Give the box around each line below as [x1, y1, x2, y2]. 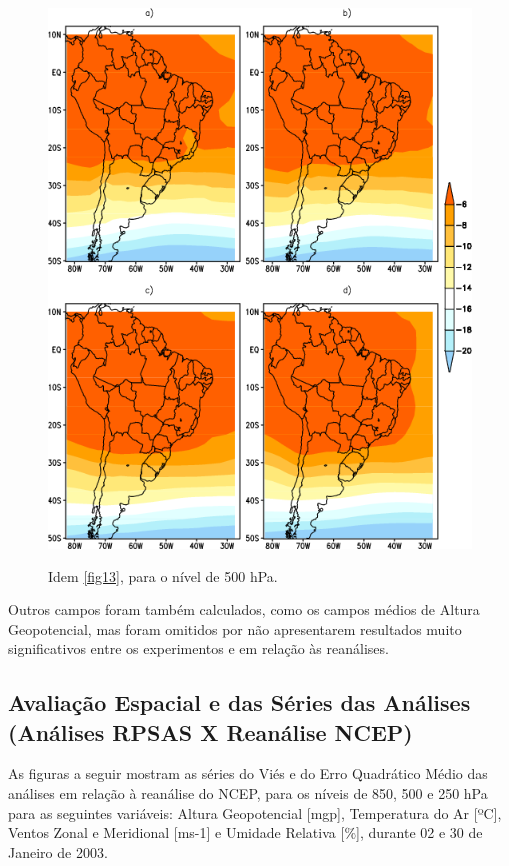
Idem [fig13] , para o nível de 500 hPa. [48, 565, 278, 586]
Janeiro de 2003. [8, 841, 108, 862]
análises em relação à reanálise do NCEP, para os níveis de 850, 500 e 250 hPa [8, 783, 488, 804]
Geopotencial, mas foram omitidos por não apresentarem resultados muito [8, 618, 462, 639]
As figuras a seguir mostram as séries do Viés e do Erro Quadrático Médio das [8, 763, 488, 784]
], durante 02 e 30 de [356, 822, 483, 843]
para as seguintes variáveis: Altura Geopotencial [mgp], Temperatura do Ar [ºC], [8, 802, 502, 823]
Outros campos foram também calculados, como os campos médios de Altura [8, 599, 480, 620]
